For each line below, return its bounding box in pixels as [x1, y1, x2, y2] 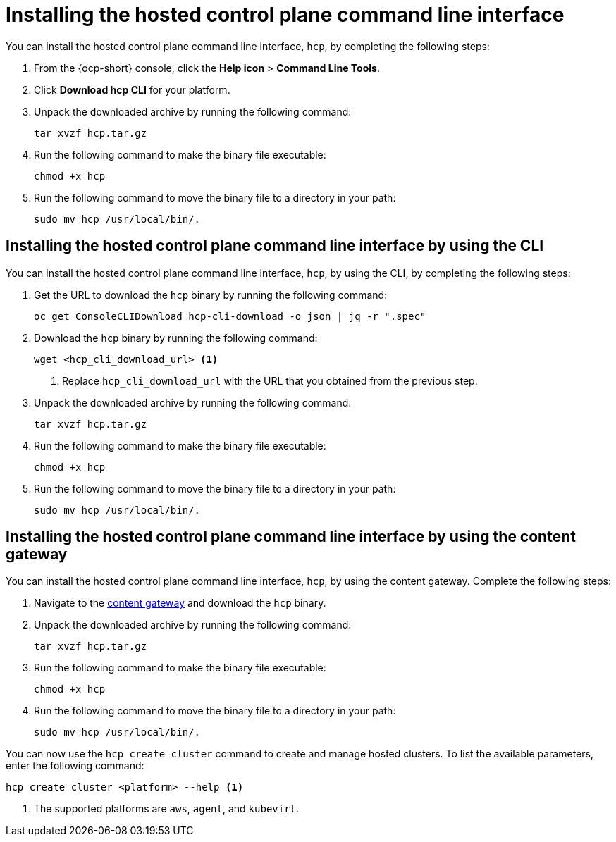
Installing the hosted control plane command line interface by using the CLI [6, 237, 544, 255]
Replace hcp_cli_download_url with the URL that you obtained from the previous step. [62, 374, 478, 387]
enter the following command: [6, 760, 144, 772]
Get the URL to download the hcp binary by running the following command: [34, 288, 388, 301]
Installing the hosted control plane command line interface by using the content [6, 528, 576, 546]
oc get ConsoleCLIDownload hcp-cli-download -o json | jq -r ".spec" [34, 310, 426, 322]
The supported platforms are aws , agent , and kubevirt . [34, 803, 300, 815]
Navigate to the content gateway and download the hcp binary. [34, 597, 326, 609]
